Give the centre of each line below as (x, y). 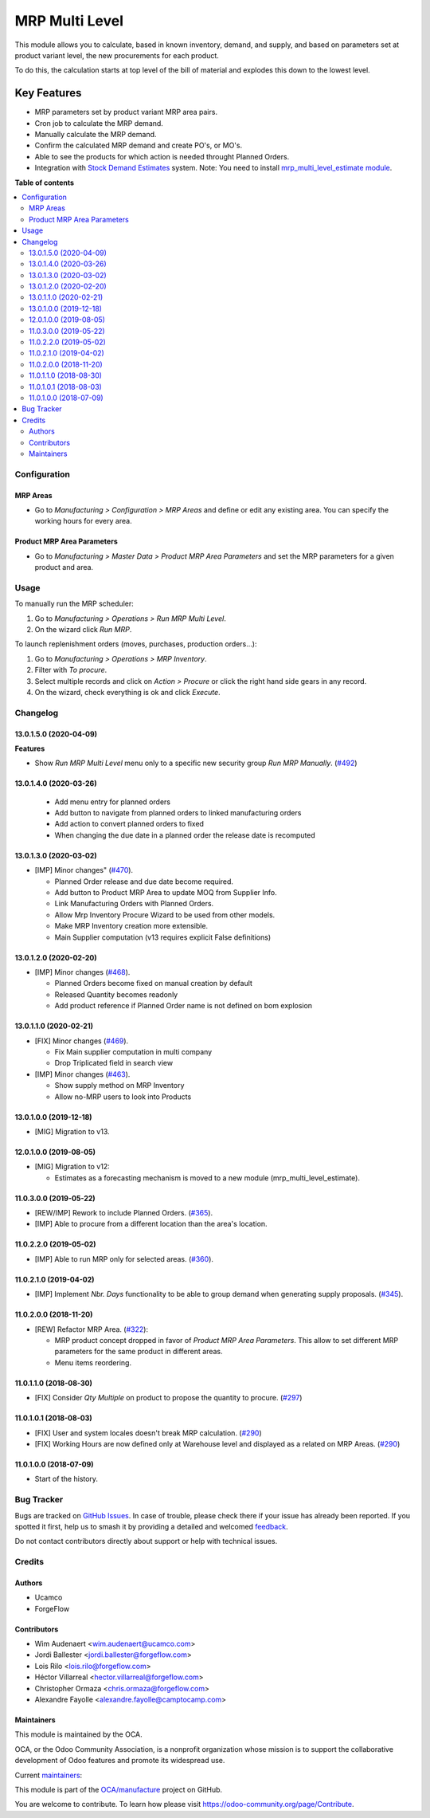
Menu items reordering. (93, 1362)
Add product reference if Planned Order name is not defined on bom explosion (184, 1006)
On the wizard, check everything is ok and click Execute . (127, 692)
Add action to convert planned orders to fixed (129, 824)
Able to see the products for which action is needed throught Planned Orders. (162, 156)
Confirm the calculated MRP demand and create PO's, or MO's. (139, 145)
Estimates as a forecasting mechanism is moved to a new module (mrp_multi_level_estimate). (207, 1178)
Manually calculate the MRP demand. (96, 135)
